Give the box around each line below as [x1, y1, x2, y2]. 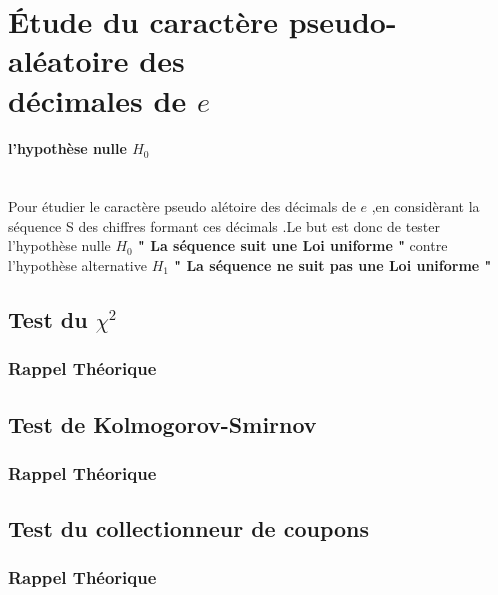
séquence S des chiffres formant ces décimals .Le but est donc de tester [8, 215, 441, 236]
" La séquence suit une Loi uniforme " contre [138, 235, 448, 256]
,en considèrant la [371, 196, 480, 217]
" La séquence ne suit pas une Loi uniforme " [174, 254, 492, 275]
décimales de [8, 79, 187, 120]
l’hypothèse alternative [8, 254, 147, 275]
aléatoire [8, 40, 129, 81]
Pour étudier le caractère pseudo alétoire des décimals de [8, 196, 356, 217]
